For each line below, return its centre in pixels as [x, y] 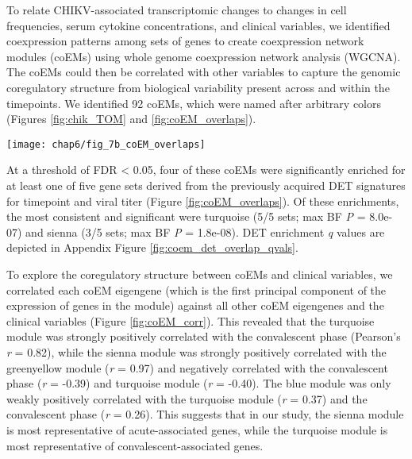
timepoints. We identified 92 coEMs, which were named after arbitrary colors [194, 103]
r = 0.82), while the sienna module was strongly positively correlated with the [196, 351]
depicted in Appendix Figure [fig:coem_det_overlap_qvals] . [152, 247]
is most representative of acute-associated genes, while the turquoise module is [197, 429]
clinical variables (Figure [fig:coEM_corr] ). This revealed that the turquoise [191, 320]
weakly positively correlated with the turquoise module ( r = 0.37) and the [187, 398]
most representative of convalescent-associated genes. [135, 445]
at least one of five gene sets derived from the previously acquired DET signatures [206, 185]
